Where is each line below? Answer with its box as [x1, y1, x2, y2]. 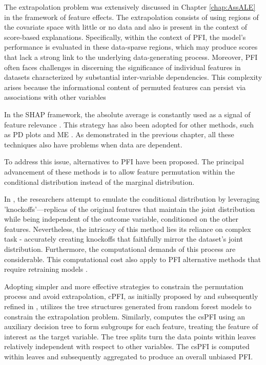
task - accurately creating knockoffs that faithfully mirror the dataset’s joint [4, 233, 243, 244]
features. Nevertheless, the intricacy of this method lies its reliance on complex [4, 223, 251, 234]
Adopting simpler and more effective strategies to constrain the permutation [4, 281, 243, 291]
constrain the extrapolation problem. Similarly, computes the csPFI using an [4, 311, 245, 321]
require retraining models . [4, 264, 88, 274]
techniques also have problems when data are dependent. [4, 139, 182, 149]
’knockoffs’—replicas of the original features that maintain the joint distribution [4, 203, 255, 214]
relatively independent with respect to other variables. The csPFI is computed [4, 341, 250, 352]
